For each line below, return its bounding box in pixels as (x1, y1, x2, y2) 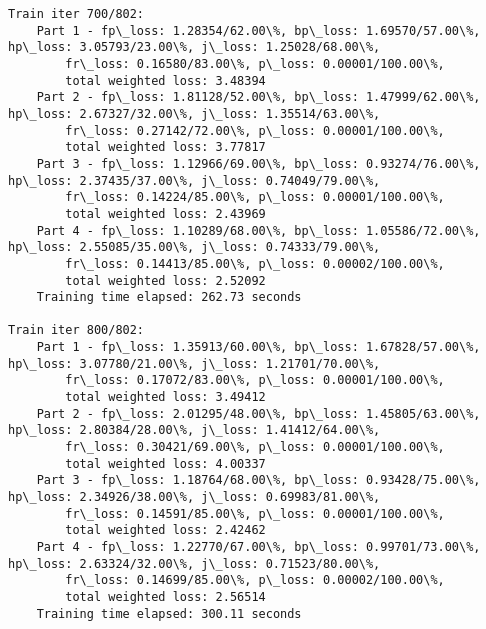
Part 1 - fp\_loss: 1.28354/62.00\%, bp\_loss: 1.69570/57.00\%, (36, 23, 481, 38)
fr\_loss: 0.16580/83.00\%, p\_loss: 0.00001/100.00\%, (65, 56, 445, 71)
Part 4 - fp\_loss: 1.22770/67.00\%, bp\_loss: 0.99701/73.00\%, (36, 540, 481, 554)
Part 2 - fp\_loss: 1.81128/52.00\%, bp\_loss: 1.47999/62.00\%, (36, 90, 481, 105)
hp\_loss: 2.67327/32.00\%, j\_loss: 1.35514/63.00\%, (8, 106, 381, 121)
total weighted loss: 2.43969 (65, 206, 266, 221)
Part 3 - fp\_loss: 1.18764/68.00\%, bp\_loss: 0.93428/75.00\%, (36, 473, 481, 488)
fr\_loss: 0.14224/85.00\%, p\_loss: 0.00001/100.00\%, (65, 190, 445, 205)
